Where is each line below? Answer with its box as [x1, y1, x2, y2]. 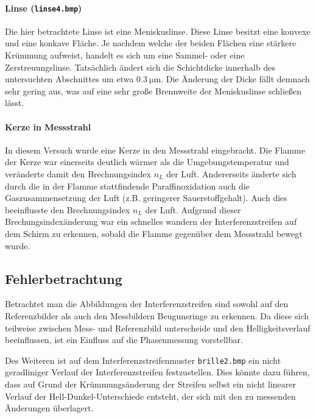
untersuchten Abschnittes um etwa [5, 73, 134, 85]
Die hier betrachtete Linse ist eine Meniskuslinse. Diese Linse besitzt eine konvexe [5, 24, 311, 37]
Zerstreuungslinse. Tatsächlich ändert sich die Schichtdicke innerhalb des [5, 60, 275, 73]
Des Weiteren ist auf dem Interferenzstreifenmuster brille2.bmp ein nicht [5, 353, 281, 366]
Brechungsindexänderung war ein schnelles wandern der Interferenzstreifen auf [5, 215, 297, 228]
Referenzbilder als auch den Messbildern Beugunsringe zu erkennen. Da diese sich [5, 309, 309, 322]
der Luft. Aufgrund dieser [145, 203, 241, 216]
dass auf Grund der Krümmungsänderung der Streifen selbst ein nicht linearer [5, 377, 297, 390]
